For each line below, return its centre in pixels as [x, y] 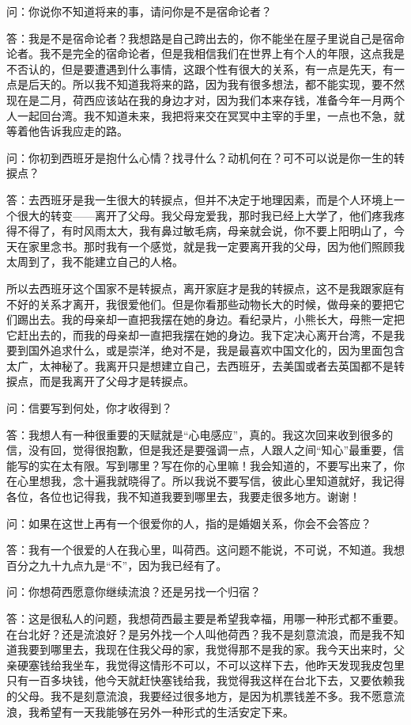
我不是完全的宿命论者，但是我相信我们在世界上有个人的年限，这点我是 [222, 53]
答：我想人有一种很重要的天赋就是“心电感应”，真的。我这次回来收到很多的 [200, 434]
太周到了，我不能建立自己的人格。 [95, 262]
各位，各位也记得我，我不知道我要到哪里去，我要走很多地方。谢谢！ [183, 497]
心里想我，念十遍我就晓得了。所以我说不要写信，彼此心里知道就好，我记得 [211, 481]
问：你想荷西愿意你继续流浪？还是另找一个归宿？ [134, 592]
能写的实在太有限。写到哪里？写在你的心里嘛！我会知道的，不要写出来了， [200, 465]
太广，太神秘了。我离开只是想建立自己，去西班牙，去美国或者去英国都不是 [200, 365]
